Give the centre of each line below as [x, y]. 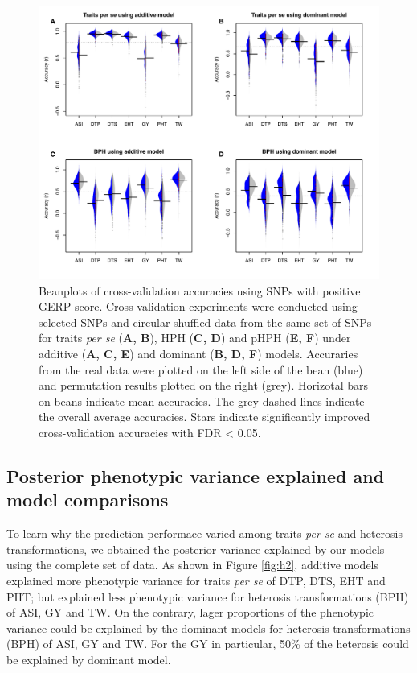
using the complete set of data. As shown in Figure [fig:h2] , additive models [193, 565]
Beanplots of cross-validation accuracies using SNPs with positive [200, 290]
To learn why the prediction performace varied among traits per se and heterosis [205, 533]
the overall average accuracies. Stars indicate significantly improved [204, 417]
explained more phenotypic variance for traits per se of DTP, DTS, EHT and [196, 581]
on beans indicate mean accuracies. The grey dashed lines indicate [202, 400]
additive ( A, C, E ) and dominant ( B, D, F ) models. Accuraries [198, 354]
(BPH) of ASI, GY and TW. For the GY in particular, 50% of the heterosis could [208, 644]
